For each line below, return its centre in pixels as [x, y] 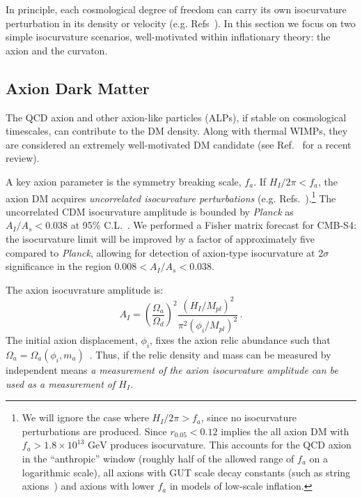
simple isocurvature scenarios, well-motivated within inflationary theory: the [168, 37]
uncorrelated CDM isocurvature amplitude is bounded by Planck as [150, 211]
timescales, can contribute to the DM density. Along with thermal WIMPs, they [177, 131]
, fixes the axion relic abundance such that [240, 340]
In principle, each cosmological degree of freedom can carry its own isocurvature [176, 9]
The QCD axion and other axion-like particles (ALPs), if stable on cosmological [176, 117]
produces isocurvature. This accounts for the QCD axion [231, 445]
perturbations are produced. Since [94, 431]
